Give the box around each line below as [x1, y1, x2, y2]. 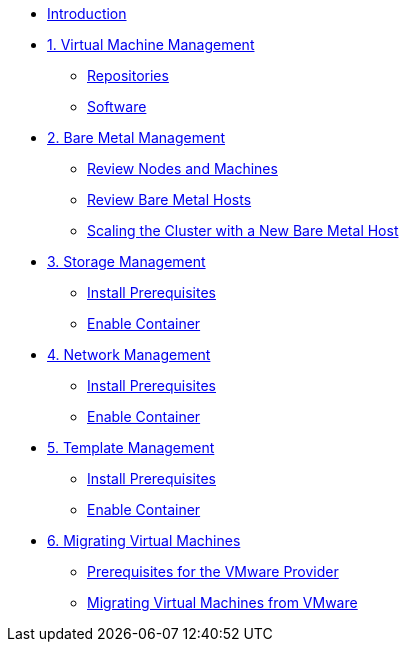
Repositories [87, 67, 169, 84]
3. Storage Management [47, 253, 206, 270]
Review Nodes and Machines [87, 160, 278, 177]
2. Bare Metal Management [47, 129, 225, 146]
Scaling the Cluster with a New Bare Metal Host [87, 222, 399, 239]
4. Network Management [47, 346, 211, 363]
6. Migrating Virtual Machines [47, 532, 241, 549]
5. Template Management [47, 439, 215, 456]
